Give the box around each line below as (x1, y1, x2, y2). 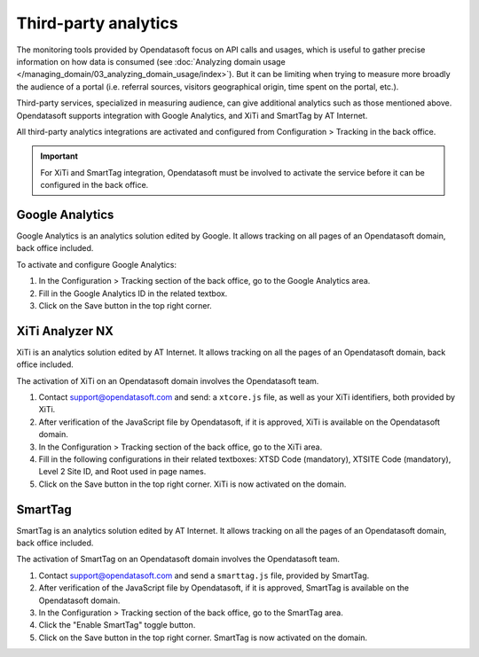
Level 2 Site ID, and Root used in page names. (38, 466, 207, 477)
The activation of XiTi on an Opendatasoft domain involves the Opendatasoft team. (16, 375, 319, 386)
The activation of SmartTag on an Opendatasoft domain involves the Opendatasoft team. (16, 554, 341, 565)
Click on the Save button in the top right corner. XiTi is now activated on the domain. (38, 479, 347, 489)
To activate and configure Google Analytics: (16, 259, 177, 270)
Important (40, 151, 79, 161)
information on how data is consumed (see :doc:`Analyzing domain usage (16, 56, 286, 66)
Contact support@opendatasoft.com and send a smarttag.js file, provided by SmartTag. (38, 570, 370, 581)
